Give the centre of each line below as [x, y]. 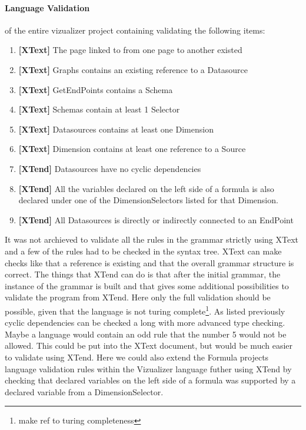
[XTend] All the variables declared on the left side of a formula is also [146, 188]
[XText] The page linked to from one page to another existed [130, 50]
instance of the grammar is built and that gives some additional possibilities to [147, 285]
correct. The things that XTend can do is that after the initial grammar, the [143, 274]
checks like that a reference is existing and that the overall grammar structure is [149, 262]
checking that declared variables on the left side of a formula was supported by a [150, 380]
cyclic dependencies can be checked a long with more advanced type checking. [145, 322]
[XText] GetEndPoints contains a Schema [96, 89]
